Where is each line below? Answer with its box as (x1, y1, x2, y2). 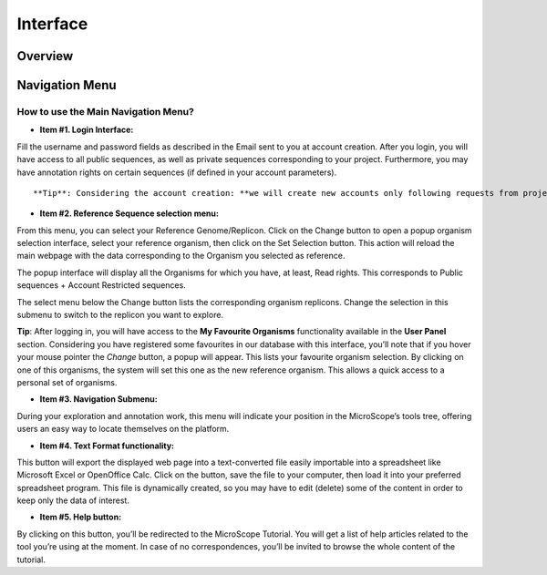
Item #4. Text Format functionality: (39, 440, 175, 451)
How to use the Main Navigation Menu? (16, 105, 195, 118)
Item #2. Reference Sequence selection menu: (39, 208, 219, 219)
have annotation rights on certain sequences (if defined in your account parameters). (16, 167, 337, 178)
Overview (16, 48, 74, 64)
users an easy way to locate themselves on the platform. (16, 424, 230, 435)
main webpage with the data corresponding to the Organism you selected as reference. (16, 251, 346, 262)
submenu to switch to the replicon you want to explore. (16, 310, 223, 321)
